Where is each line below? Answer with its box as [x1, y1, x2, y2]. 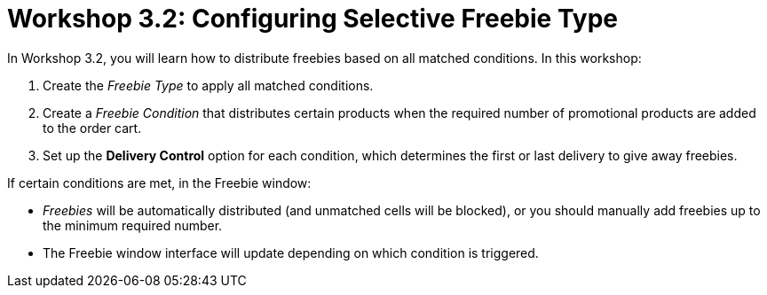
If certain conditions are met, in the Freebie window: [7, 175, 312, 190]
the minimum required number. [43, 217, 223, 233]
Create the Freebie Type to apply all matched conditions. [43, 77, 374, 93]
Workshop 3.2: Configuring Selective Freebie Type [7, 4, 619, 34]
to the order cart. [43, 120, 142, 136]
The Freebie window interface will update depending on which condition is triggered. [43, 245, 539, 260]
